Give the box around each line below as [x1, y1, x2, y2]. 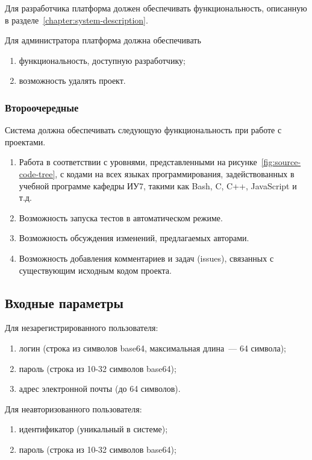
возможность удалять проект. [19, 74, 126, 87]
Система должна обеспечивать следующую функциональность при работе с [5, 124, 282, 136]
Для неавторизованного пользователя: [5, 402, 142, 415]
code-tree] [19, 167, 55, 180]
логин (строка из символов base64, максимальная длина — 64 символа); [19, 341, 286, 354]
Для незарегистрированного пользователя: [5, 321, 158, 334]
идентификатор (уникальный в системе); [19, 423, 168, 435]
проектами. [5, 135, 46, 148]
